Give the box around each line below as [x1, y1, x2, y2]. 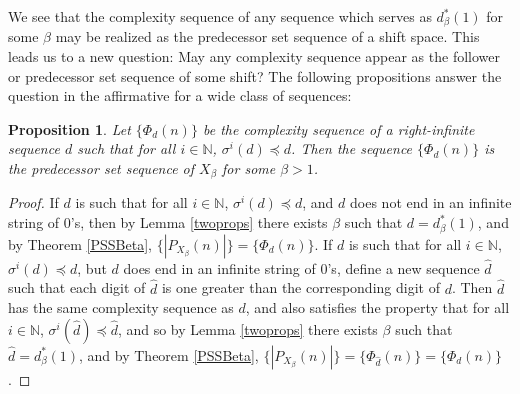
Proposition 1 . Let [8, 118, 131, 139]
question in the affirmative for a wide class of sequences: [8, 85, 352, 106]
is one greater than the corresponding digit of [161, 277, 440, 298]
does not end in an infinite [350, 192, 512, 213]
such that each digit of [8, 277, 146, 298]
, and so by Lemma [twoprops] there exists [117, 318, 378, 339]
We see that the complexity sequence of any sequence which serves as [8, 6, 432, 26]
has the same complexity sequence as [8, 297, 234, 318]
